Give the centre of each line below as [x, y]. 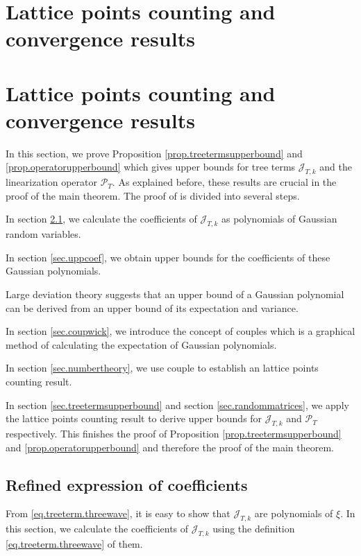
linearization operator [51, 182]
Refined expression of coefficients [127, 484]
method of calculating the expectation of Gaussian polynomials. [141, 344]
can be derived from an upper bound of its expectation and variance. [152, 307]
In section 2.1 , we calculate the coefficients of [101, 219]
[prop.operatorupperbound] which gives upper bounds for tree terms [151, 167]
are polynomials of [294, 513]
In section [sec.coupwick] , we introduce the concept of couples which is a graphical [180, 331]
